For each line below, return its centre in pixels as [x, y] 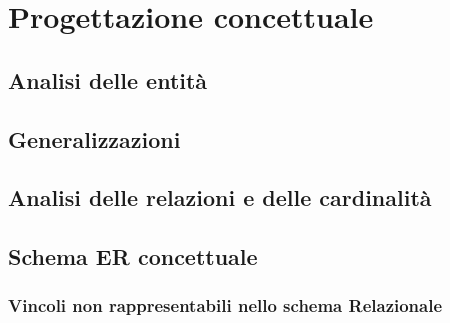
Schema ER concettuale [133, 256]
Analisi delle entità [108, 79]
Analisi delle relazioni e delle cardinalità [220, 197]
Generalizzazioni [94, 138]
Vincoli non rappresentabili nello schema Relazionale [225, 305]
